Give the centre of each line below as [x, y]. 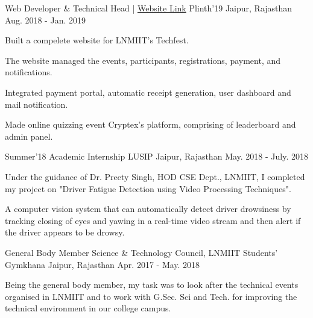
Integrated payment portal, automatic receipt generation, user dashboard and [148, 92]
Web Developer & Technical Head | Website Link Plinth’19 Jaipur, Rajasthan [149, 8]
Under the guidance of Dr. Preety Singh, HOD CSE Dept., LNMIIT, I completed [155, 176]
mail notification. [36, 104]
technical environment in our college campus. [88, 308]
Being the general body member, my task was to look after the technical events [152, 285]
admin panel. [29, 136]
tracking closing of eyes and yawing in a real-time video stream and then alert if [153, 220]
